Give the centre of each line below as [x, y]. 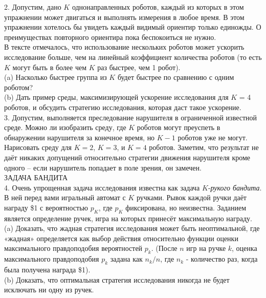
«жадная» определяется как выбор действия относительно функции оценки [121, 238]
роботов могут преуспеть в [179, 127]
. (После [164, 248]
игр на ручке [206, 248]
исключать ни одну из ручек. [49, 290]
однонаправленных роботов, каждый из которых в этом [158, 7]
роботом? [19, 87]
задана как [126, 259]
